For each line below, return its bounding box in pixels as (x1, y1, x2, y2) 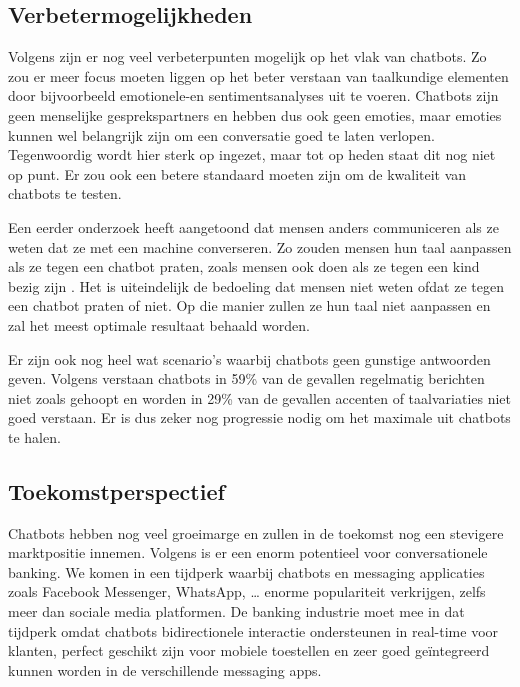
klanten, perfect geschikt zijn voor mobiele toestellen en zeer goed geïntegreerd (8, 640, 490, 661)
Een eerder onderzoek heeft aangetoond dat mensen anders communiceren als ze (8, 216, 499, 237)
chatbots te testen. (8, 183, 122, 204)
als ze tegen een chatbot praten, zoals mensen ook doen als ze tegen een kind (8, 256, 480, 277)
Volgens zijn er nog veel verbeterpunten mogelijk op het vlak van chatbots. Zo (8, 46, 487, 67)
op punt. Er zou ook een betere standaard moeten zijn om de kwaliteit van (8, 163, 467, 184)
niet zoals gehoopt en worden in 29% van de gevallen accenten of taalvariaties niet (8, 387, 512, 408)
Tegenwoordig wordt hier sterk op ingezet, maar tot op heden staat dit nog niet (8, 144, 496, 165)
